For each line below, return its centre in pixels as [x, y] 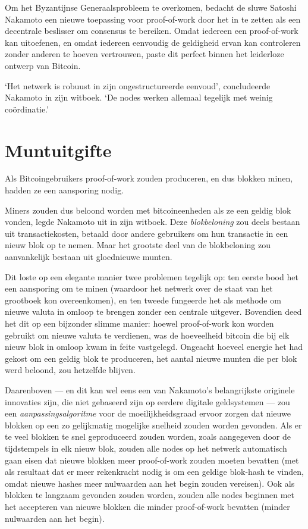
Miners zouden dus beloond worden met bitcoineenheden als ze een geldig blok [148, 210]
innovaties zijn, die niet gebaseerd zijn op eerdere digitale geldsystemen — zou [147, 401]
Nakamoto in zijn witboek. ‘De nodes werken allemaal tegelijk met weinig [139, 97]
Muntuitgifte [58, 150]
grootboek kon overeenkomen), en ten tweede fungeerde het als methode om [143, 300]
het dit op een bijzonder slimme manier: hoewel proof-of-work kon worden [139, 323]
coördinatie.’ [27, 109]
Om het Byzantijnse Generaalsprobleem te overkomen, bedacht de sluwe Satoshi [151, 7]
